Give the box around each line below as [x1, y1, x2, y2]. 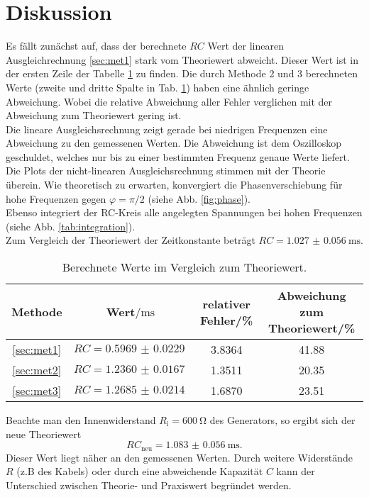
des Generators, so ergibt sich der [209, 413, 356, 428]
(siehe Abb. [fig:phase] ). [148, 191, 250, 206]
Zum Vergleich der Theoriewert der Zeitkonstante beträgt [6, 233, 255, 247]
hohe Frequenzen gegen [6, 191, 106, 206]
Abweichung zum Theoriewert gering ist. [6, 108, 182, 123]
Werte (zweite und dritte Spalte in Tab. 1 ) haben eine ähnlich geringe [6, 79, 309, 94]
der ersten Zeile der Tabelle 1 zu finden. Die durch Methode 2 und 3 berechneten [6, 66, 358, 81]
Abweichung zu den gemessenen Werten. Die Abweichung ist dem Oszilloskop [6, 135, 342, 150]
